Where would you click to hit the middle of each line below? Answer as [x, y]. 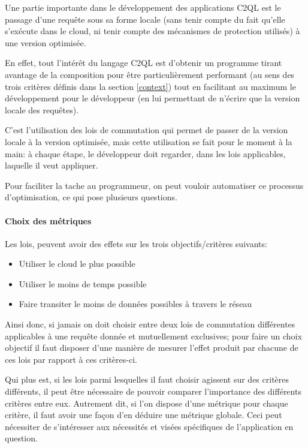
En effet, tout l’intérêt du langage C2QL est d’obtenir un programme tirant [144, 63]
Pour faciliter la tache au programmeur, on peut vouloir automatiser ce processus [154, 185]
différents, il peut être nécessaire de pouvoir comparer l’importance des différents [153, 391]
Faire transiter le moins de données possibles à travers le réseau [135, 304]
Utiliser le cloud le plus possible [77, 264]
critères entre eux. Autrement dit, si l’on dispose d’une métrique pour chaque [147, 403]
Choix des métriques [48, 220]
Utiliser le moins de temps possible [83, 283]
